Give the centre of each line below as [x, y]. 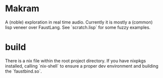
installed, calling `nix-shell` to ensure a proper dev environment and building [82, 66]
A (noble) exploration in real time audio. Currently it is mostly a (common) [79, 22]
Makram [22, 9]
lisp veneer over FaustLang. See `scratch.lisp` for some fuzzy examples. [78, 27]
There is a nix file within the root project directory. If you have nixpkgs [75, 61]
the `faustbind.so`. [23, 71]
